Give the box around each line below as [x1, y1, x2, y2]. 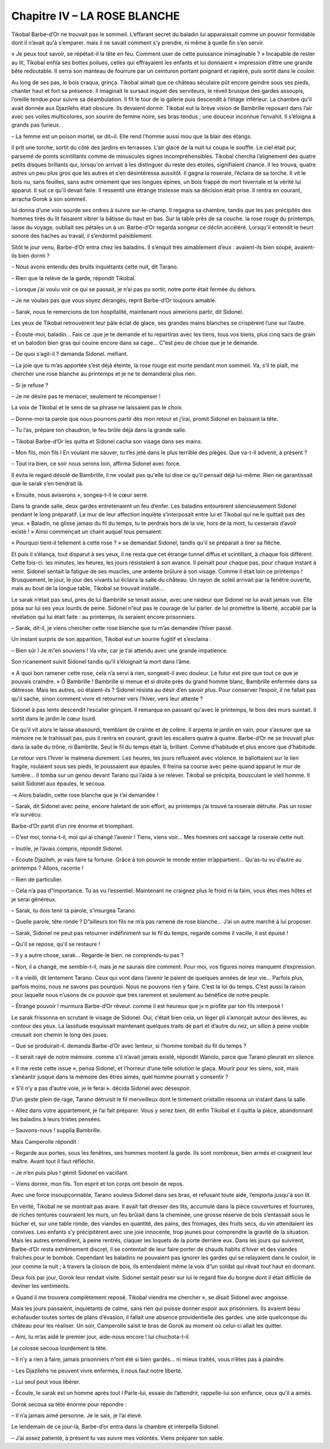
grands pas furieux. [11, 121, 61, 128]
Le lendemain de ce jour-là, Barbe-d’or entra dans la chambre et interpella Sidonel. [11, 1423, 220, 1431]
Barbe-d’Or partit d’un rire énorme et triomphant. [11, 822, 134, 829]
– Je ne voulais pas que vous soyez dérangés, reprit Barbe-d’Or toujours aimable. [11, 297, 217, 304]
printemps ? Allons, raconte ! [11, 864, 84, 872]
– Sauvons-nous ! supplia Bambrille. [11, 1127, 102, 1134]
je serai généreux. [11, 895, 57, 903]
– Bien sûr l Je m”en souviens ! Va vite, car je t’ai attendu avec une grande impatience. [11, 647, 229, 654]
